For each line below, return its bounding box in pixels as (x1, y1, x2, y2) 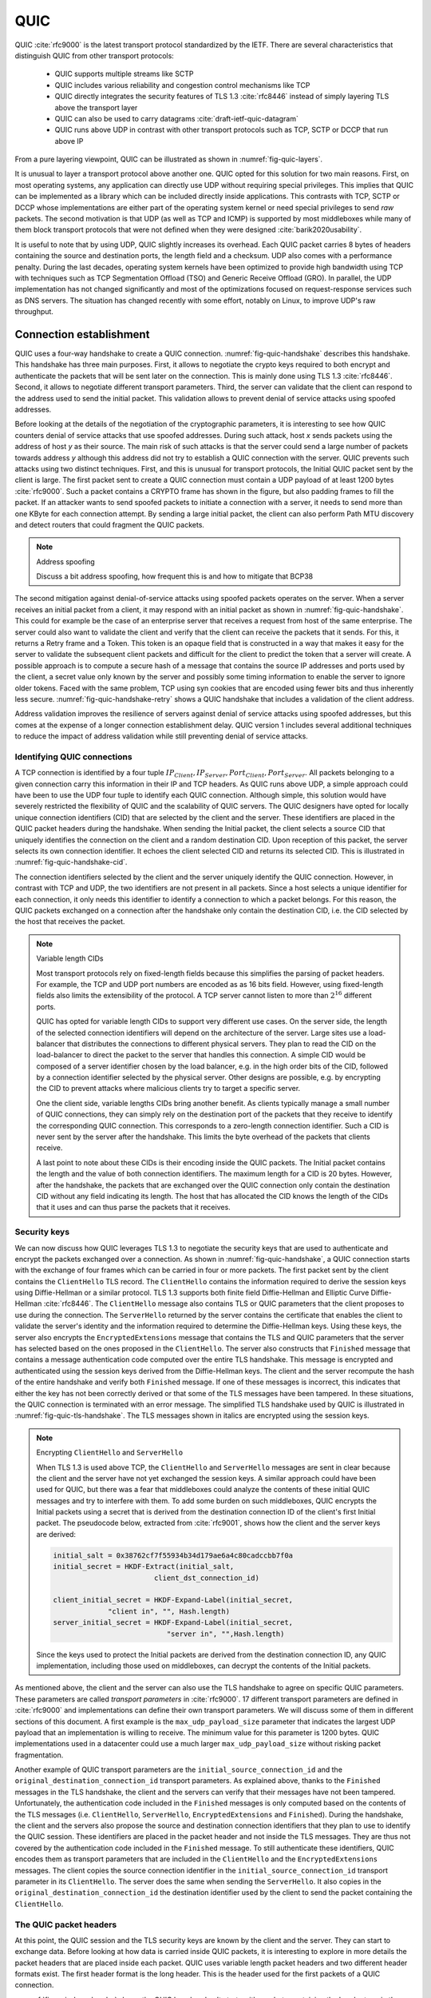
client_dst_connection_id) (153, 1573, 259, 1582)
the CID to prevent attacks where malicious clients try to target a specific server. (36, 1084, 301, 1093)
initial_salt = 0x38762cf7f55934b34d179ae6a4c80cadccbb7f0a (53, 1550, 294, 1560)
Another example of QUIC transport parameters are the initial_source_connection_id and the (14, 1765, 343, 1774)
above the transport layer (54, 102, 138, 112)
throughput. (14, 307, 53, 316)
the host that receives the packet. (14, 917, 125, 926)
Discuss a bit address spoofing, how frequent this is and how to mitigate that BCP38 (36, 571, 314, 581)
